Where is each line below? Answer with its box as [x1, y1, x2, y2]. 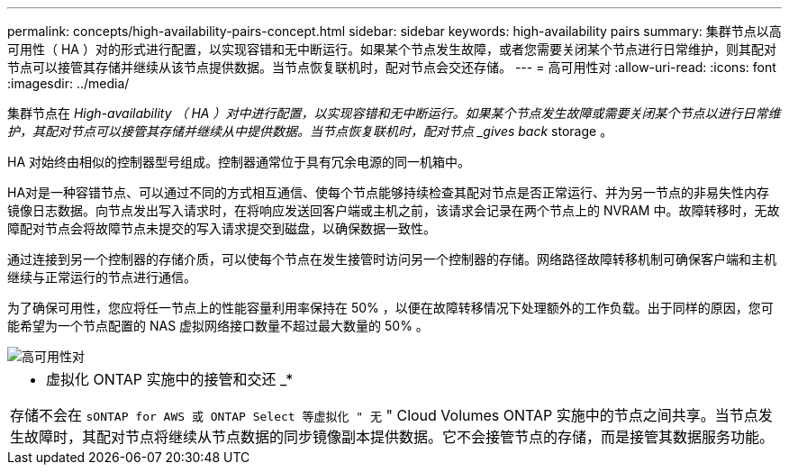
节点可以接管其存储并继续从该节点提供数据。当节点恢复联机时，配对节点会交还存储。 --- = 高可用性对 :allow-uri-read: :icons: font [7, 59, 776, 75]
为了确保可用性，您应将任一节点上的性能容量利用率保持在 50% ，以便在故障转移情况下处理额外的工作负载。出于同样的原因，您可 [7, 300, 774, 315]
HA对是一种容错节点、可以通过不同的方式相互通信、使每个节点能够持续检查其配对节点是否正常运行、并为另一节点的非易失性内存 [7, 185, 770, 200]
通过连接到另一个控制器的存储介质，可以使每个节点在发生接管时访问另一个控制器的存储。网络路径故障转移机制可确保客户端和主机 [7, 251, 776, 267]
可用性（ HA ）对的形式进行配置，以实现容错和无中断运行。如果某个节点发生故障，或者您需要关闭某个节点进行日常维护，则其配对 [7, 41, 776, 57]
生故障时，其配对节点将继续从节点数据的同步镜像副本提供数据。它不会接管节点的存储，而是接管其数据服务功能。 [10, 428, 775, 446]
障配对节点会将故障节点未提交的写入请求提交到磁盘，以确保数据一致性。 [7, 221, 436, 236]
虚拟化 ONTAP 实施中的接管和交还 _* [46, 370, 294, 388]
